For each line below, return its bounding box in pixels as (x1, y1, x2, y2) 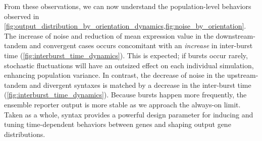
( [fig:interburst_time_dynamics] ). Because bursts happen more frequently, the (4, 89, 247, 100)
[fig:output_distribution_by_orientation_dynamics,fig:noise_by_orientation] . (4, 21, 246, 31)
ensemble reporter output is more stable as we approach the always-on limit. (4, 99, 241, 109)
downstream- (216, 30, 255, 41)
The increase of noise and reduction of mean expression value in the (4, 30, 214, 41)
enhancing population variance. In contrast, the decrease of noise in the (4, 70, 225, 80)
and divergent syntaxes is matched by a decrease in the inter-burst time (29, 79, 251, 90)
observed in (4, 11, 39, 21)
